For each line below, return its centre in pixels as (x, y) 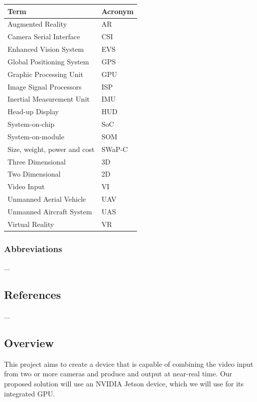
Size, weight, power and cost (51, 149)
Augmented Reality (37, 24)
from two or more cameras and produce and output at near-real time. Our (118, 374)
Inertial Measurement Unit (49, 99)
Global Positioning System (48, 61)
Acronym (118, 11)
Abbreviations (33, 248)
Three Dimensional (37, 161)
